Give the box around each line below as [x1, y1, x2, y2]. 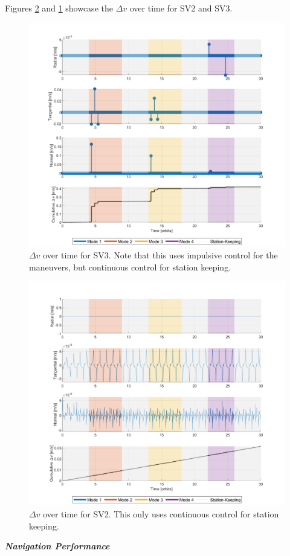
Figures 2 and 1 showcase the [5, 2, 113, 14]
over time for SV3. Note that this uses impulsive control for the [43, 249, 278, 261]
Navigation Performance [5, 540, 110, 552]
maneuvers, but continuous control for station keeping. [29, 260, 231, 273]
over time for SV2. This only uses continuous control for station [43, 507, 279, 520]
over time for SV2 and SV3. [129, 2, 233, 14]
